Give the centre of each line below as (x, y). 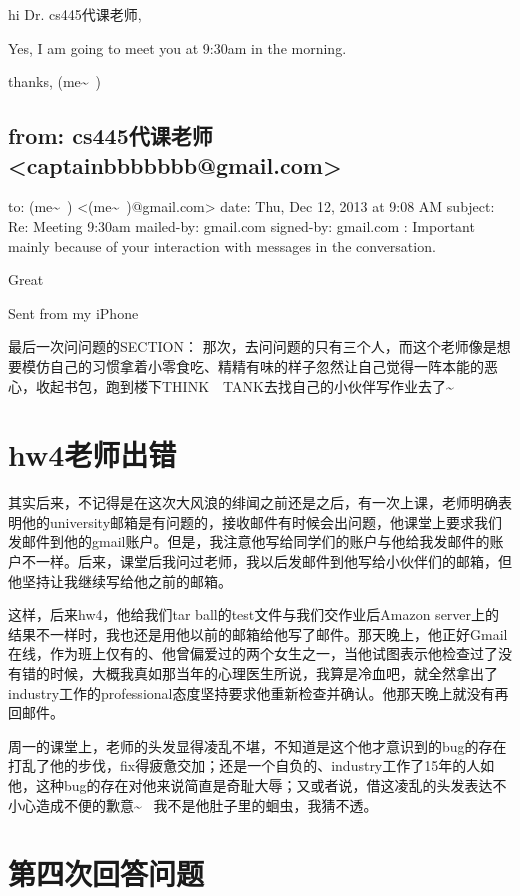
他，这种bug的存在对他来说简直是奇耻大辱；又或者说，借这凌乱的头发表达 (250, 784)
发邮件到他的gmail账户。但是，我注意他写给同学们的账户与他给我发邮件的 (249, 541)
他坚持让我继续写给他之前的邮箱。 (120, 580)
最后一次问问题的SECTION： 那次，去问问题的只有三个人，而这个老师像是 (252, 346)
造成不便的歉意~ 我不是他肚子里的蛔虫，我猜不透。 (206, 804)
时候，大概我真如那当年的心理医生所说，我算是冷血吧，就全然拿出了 (273, 673)
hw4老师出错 (92, 454)
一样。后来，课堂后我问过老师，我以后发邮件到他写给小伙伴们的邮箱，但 (273, 561)
